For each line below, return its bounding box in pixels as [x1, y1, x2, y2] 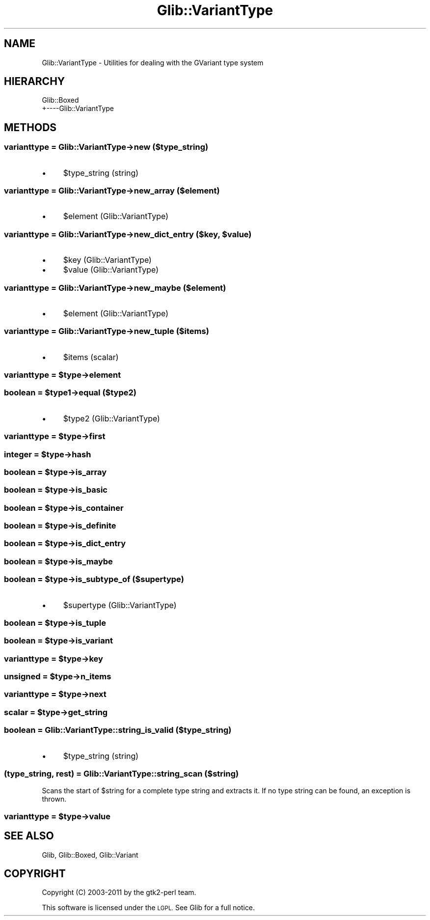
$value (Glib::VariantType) [63, 265, 159, 275]
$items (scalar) [63, 352, 119, 362]
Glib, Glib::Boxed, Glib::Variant [42, 850, 138, 859]
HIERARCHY [4, 75, 65, 88]
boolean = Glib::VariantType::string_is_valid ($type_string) [4, 725, 232, 735]
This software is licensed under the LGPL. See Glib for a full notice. [42, 903, 255, 912]
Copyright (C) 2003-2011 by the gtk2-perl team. [42, 888, 196, 897]
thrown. [42, 795, 67, 804]
